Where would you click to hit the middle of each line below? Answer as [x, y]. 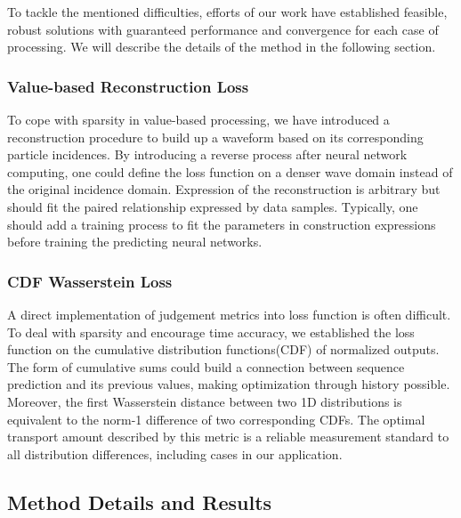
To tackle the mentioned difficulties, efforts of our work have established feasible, [227, 12]
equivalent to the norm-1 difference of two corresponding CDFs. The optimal [216, 419]
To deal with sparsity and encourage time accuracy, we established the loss [211, 332]
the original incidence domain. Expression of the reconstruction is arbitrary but [224, 189]
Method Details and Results [140, 502]
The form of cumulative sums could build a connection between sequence [206, 366]
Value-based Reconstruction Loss [128, 86]
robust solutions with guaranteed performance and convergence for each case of [223, 29]
